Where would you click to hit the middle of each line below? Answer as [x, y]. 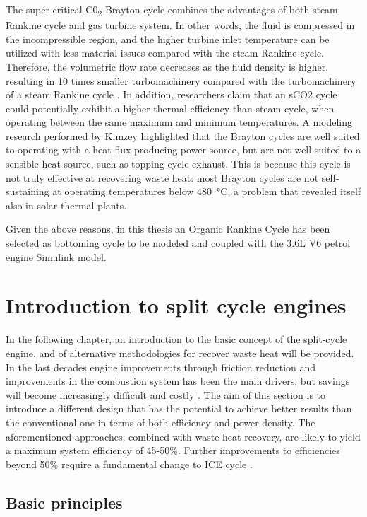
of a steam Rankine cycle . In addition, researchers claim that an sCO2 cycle [172, 94]
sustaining [28, 191]
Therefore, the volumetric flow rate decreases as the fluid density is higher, [167, 66]
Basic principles [64, 502]
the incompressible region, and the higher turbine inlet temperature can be [168, 39]
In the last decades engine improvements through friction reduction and [161, 367]
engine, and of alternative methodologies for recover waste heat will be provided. [180, 353]
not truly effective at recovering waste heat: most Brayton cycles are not [162, 177]
